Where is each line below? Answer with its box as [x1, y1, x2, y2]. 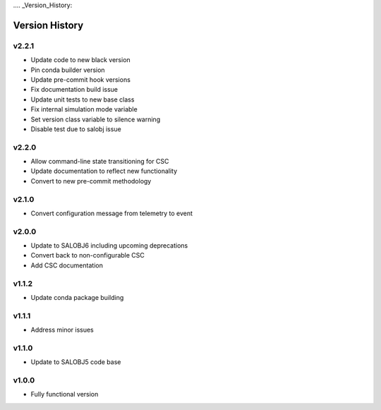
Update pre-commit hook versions [30, 75, 131, 84]
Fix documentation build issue [30, 85, 119, 94]
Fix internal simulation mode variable [30, 105, 138, 114]
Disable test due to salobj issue [30, 124, 121, 133]
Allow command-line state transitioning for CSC [30, 157, 169, 166]
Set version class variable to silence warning [30, 115, 161, 123]
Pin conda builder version [30, 66, 105, 74]
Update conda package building [30, 294, 124, 302]
